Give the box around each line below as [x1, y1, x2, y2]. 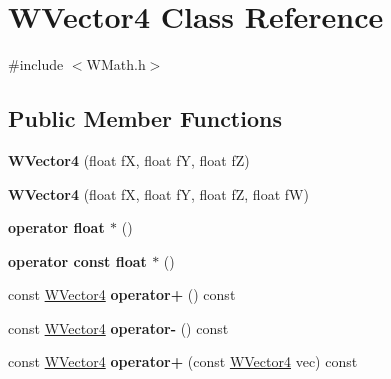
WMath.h [86, 54, 146, 75]
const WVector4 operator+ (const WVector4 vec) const [8, 351, 358, 372]
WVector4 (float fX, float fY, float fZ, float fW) [8, 183, 309, 204]
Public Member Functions [8, 103, 282, 134]
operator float [8, 217, 105, 238]
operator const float [8, 250, 147, 271]
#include [8, 54, 64, 75]
